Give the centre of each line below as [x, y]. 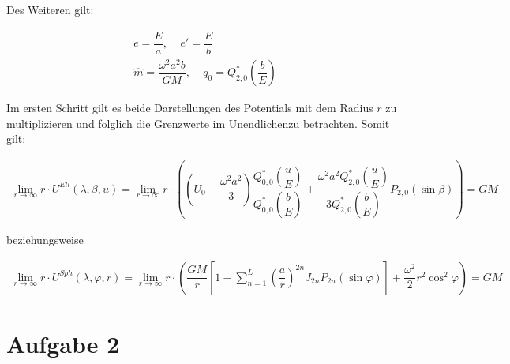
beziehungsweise [45, 240]
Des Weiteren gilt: [50, 9]
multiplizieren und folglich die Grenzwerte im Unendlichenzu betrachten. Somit [198, 123]
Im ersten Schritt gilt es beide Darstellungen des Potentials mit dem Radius [190, 108]
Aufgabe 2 [63, 343]
